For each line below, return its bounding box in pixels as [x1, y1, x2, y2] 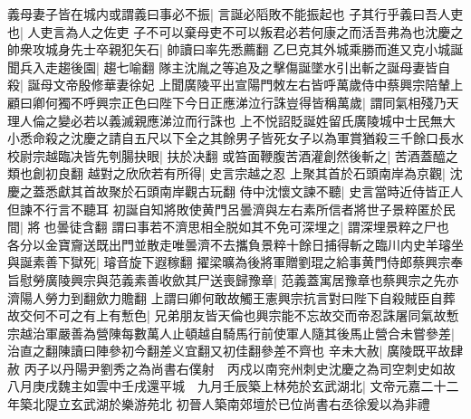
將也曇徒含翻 [27, 217, 108, 236]
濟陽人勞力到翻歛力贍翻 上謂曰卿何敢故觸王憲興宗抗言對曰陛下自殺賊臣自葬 [7, 288, 456, 307]
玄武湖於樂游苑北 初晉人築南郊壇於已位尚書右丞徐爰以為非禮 [70, 395, 430, 414]
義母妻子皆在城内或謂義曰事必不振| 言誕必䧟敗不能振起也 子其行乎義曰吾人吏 [7, 5, 464, 23]
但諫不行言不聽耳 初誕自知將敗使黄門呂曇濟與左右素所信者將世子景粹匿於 [7, 199, 443, 218]
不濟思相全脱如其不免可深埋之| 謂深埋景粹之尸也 [162, 217, 449, 236]
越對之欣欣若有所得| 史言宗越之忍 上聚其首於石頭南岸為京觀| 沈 [87, 164, 463, 183]
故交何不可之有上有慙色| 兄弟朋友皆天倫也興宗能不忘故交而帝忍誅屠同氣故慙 [7, 306, 459, 325]
